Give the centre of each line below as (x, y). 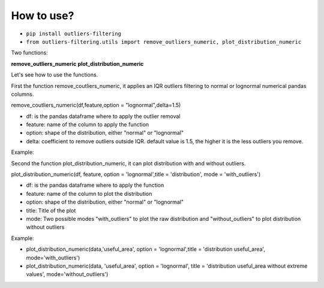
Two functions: (29, 53)
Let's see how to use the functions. (55, 75)
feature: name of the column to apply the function (88, 125)
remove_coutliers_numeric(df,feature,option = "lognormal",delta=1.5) (96, 105)
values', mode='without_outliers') (67, 274)
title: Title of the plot (51, 210)
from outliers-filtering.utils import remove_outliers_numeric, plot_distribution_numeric (164, 42)
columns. (22, 94)
